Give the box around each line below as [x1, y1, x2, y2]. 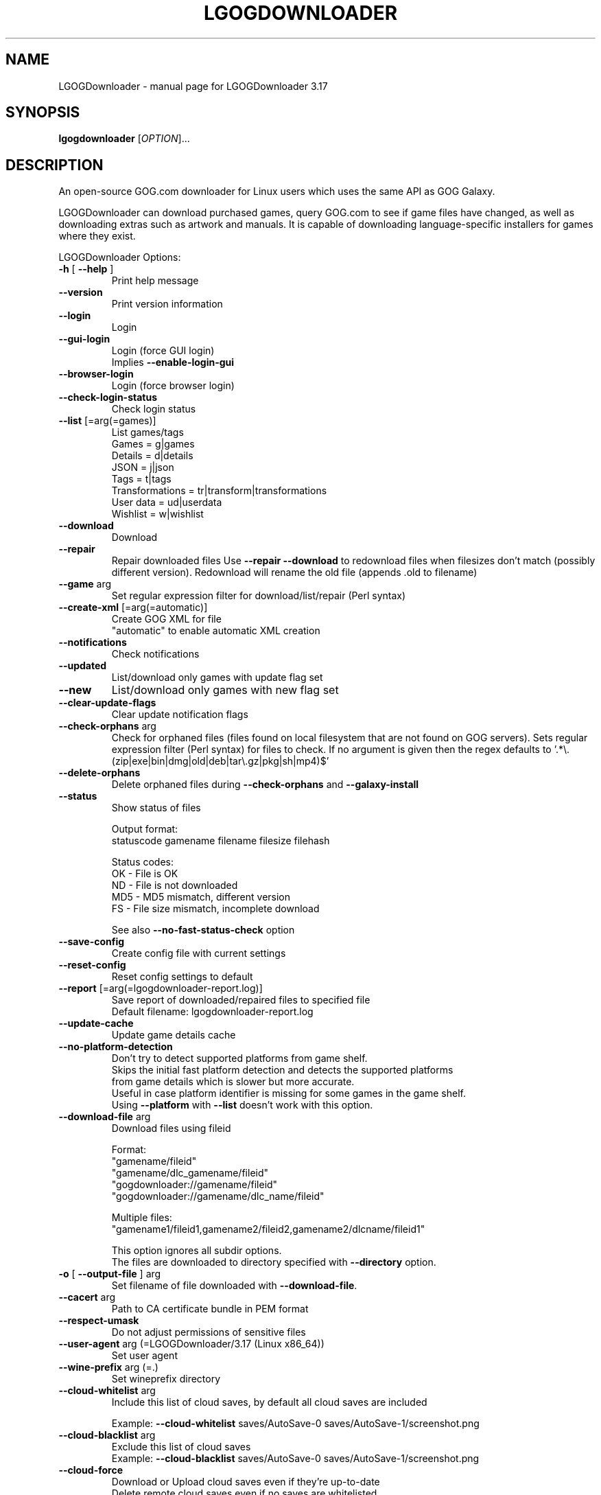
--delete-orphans [58, 767, 141, 779]
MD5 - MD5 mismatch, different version [111, 891, 291, 903]
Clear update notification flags [111, 708, 248, 721]
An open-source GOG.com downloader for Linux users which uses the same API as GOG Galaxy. [58, 185, 495, 198]
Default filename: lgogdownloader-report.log [111, 1006, 314, 1018]
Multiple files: [111, 1212, 172, 1224]
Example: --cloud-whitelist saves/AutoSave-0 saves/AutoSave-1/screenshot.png [111, 1417, 480, 1430]
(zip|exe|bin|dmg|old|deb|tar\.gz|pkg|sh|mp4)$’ [111, 755, 329, 767]
